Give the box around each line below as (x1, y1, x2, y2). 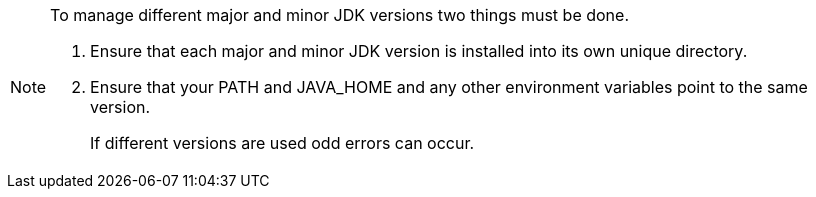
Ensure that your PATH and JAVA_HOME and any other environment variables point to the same (90, 77, 808, 97)
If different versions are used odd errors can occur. (90, 133, 475, 153)
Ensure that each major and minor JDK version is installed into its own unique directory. (90, 41, 748, 61)
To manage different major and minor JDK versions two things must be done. (50, 5, 630, 25)
